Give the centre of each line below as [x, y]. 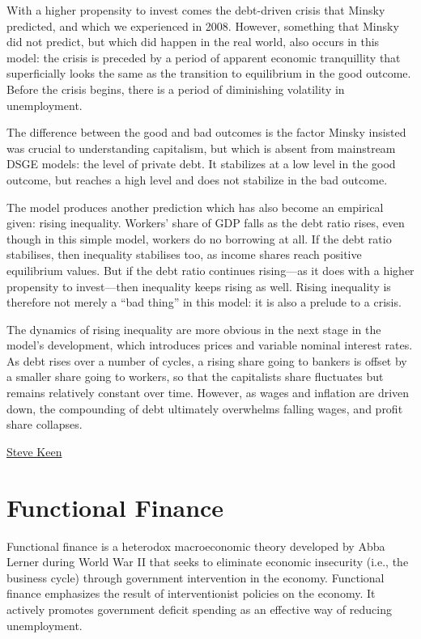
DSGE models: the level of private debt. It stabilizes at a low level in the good [201, 164]
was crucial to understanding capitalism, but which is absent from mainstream [201, 148]
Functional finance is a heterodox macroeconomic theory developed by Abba [196, 546]
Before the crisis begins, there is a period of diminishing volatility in [176, 89]
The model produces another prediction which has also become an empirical [195, 207]
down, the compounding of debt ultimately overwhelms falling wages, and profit [205, 408]
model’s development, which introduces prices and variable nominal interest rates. [210, 345]
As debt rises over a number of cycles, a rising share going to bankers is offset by [207, 360]
